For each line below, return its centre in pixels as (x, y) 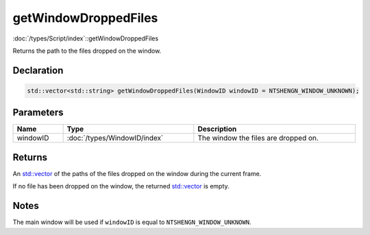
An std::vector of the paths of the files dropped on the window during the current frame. (137, 173)
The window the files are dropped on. (258, 138)
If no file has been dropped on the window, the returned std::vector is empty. (121, 186)
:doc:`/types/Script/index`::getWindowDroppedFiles (86, 38)
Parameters (38, 113)
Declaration (38, 70)
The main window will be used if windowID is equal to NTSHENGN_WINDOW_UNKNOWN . (132, 222)
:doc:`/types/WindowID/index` (115, 138)
